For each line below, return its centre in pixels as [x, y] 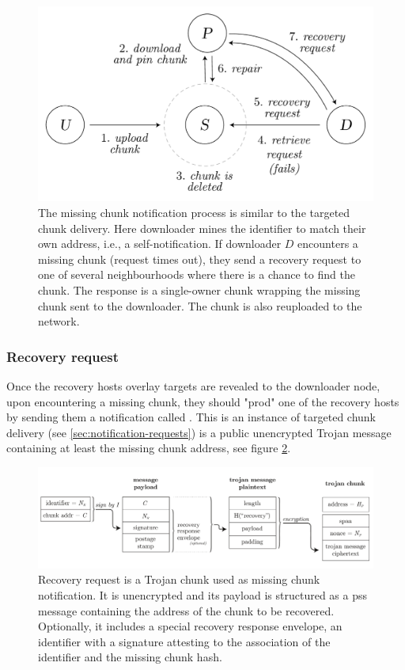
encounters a [328, 244]
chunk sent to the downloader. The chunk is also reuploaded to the [200, 305]
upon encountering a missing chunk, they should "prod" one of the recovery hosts [203, 401]
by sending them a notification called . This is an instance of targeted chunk [191, 417]
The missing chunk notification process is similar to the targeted [194, 212]
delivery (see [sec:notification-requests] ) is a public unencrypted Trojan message [199, 432]
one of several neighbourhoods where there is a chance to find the [197, 274]
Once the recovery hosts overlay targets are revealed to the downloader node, [193, 385]
